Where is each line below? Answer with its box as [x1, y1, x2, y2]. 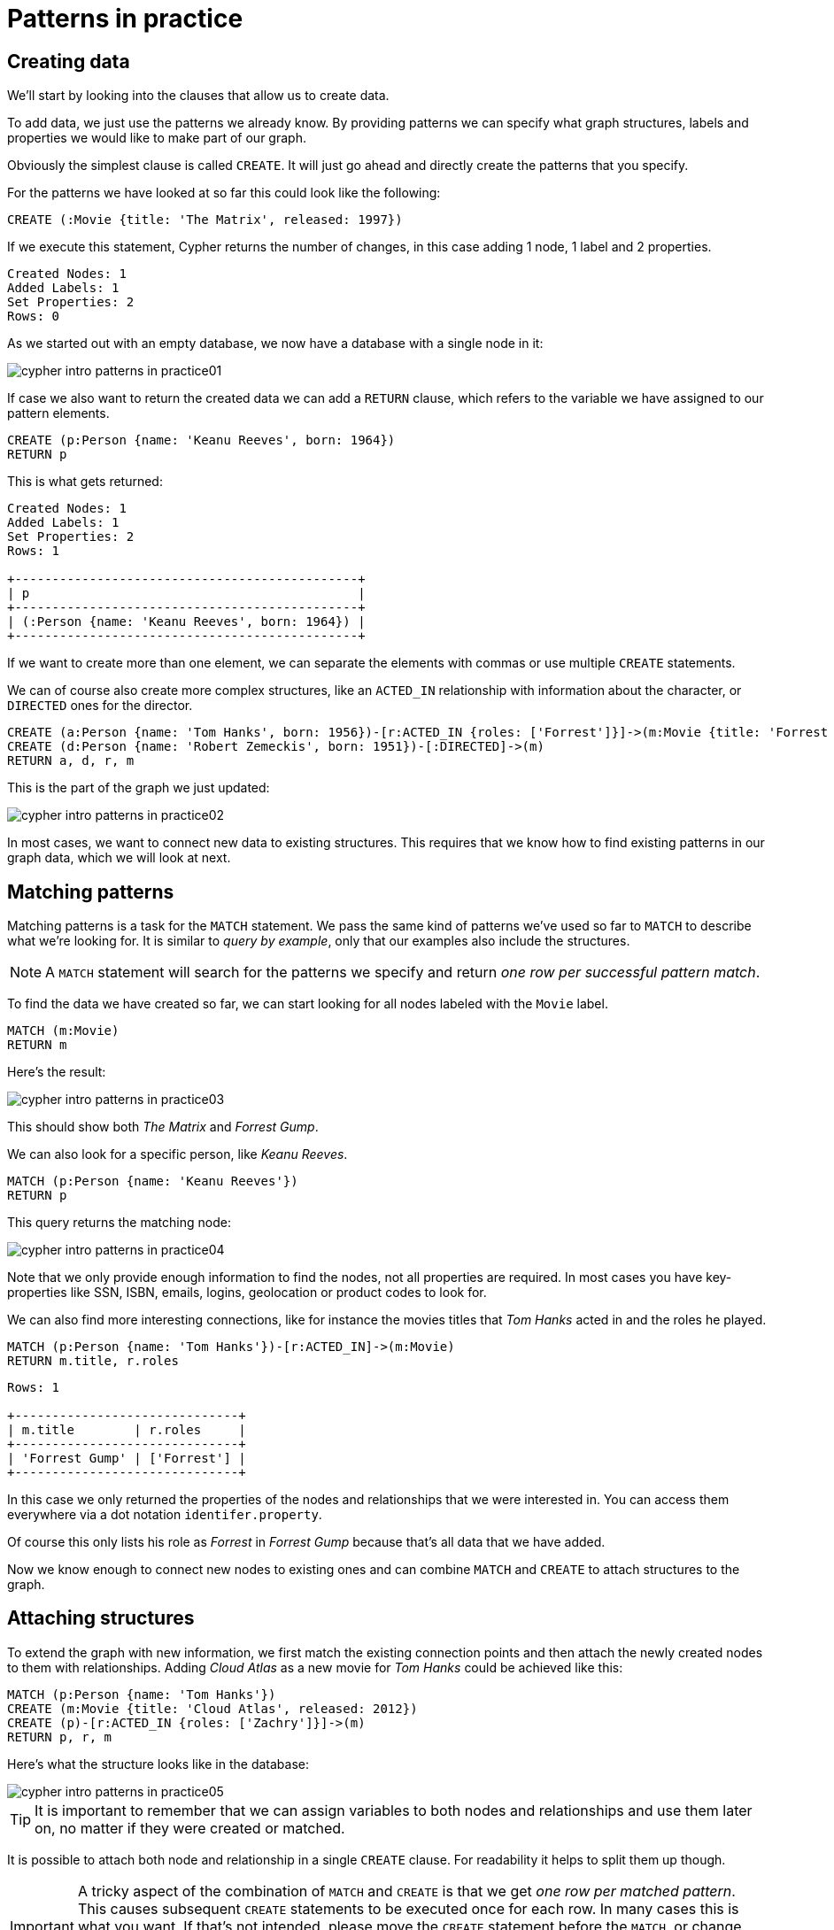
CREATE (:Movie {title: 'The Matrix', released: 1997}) [7, 212, 403, 228]
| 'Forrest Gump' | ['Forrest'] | [7, 1451, 246, 1466]
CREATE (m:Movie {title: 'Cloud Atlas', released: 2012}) [7, 1701, 418, 1716]
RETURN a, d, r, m [7, 753, 135, 768]
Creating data [7, 50, 130, 73]
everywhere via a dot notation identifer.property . [7, 1507, 322, 1523]
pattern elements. [7, 405, 110, 421]
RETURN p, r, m [7, 1729, 112, 1744]
